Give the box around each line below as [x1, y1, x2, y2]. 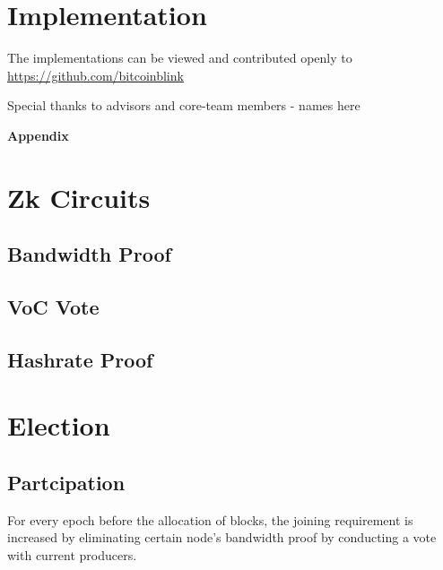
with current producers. [7, 545, 137, 564]
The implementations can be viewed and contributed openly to [7, 48, 352, 67]
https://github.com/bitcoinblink [7, 65, 184, 84]
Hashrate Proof [7, 345, 153, 373]
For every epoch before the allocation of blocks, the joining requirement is [7, 510, 413, 529]
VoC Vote [7, 293, 100, 321]
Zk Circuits [7, 178, 151, 215]
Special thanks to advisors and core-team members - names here [7, 96, 360, 115]
